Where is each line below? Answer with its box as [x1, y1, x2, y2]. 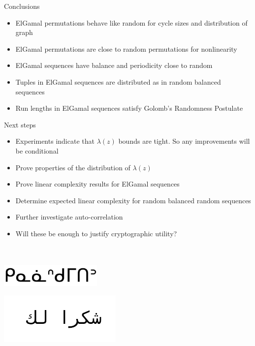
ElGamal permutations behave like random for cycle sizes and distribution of [15, 17, 248, 28]
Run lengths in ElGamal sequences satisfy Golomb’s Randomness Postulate [15, 103, 243, 113]
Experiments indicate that [15, 136, 95, 146]
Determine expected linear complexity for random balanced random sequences [15, 195, 251, 205]
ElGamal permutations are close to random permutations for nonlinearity [15, 43, 237, 54]
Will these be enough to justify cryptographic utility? [15, 228, 177, 238]
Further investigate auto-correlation [15, 212, 123, 222]
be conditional [15, 145, 59, 156]
